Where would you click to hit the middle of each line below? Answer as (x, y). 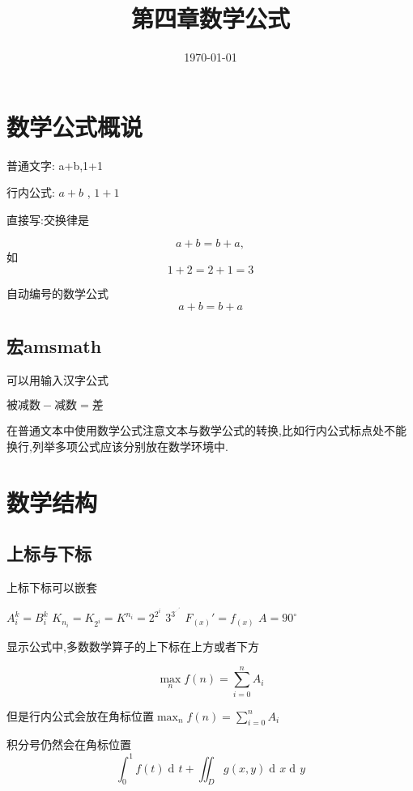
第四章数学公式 (210, 18)
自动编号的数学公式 (57, 293)
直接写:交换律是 (48, 219)
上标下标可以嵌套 (52, 587)
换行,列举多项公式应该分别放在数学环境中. (117, 447)
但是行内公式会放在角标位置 (80, 715)
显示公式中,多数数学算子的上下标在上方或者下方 (133, 646)
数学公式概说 (75, 126)
